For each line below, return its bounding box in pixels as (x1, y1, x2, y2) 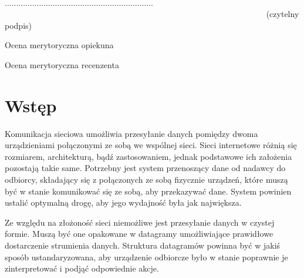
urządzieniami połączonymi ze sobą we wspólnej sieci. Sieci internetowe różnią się (5, 139, 297, 151)
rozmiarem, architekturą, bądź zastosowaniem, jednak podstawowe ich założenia (5, 150, 292, 162)
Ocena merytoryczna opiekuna (5, 39, 114, 51)
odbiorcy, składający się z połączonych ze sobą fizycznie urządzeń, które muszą (5, 173, 288, 186)
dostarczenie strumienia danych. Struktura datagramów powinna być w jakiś (5, 239, 281, 252)
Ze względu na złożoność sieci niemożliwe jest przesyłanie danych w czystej (5, 216, 275, 228)
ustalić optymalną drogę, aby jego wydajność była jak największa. (5, 196, 242, 209)
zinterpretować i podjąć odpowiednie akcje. (5, 262, 159, 274)
